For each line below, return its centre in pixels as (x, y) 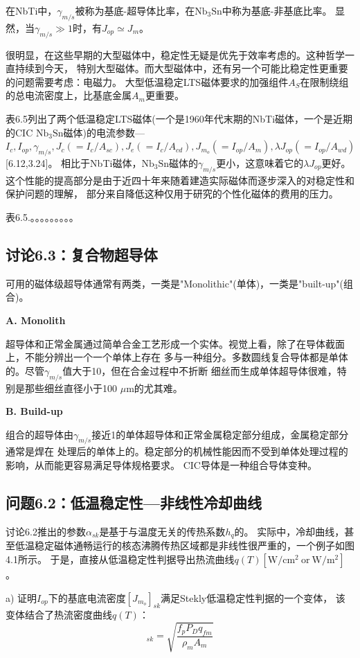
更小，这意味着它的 (260, 162)
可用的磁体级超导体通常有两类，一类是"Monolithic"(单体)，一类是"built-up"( (175, 283)
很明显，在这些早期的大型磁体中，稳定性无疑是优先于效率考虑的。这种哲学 (175, 54)
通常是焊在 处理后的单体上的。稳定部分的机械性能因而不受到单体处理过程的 (177, 451)
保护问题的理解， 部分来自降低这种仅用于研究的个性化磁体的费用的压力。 (172, 194)
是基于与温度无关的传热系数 (162, 531)
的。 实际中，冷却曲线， (289, 531)
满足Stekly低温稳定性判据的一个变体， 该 (253, 597)
